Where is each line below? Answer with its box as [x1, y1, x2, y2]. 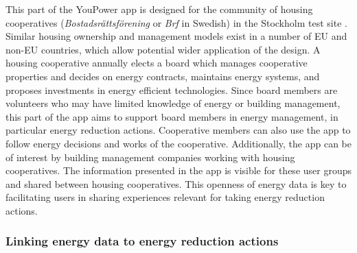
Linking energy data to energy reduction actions [5, 232, 279, 250]
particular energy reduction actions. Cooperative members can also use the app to [5, 123, 351, 137]
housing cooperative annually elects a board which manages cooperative [5, 56, 308, 70]
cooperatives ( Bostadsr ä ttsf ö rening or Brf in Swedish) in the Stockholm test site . [5, 15, 347, 29]
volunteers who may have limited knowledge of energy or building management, [5, 96, 341, 110]
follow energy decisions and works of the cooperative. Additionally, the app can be [5, 136, 352, 150]
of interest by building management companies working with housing [5, 149, 295, 164]
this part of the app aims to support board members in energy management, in [5, 109, 338, 123]
